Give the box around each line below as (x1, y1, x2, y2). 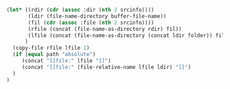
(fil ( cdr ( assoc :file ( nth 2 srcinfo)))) (27, 19, 154, 26)
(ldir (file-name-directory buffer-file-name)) (27, 12, 167, 20)
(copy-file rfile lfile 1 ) (12, 44, 90, 51)
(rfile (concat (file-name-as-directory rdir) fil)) (27, 25, 183, 32)
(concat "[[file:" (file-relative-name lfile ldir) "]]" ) (21, 64, 192, 71)
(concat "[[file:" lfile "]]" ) (21, 58, 111, 64)
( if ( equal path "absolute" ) (12, 51, 96, 58)
